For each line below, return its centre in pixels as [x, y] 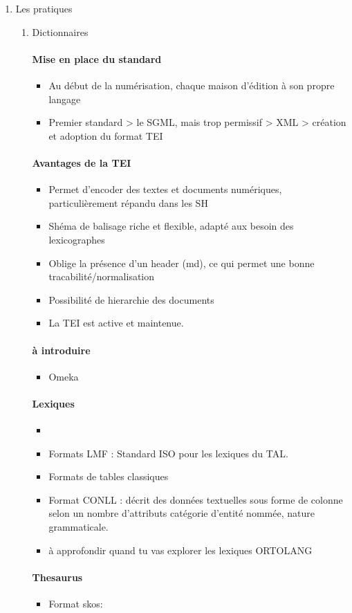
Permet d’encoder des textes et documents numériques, [165, 189]
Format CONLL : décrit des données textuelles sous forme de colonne [196, 499]
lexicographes [77, 239]
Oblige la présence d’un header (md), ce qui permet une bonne [182, 263]
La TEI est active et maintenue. [116, 323]
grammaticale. [78, 527]
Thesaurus [57, 577]
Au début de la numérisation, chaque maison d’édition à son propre [192, 85]
